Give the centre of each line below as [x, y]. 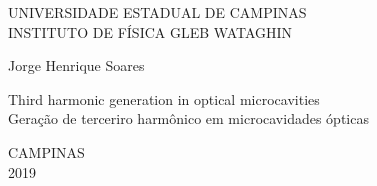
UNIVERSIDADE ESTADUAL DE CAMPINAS [157, 12]
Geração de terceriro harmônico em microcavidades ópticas [188, 118]
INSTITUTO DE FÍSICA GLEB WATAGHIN [150, 31]
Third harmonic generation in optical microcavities [164, 98]
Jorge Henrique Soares [76, 65]
